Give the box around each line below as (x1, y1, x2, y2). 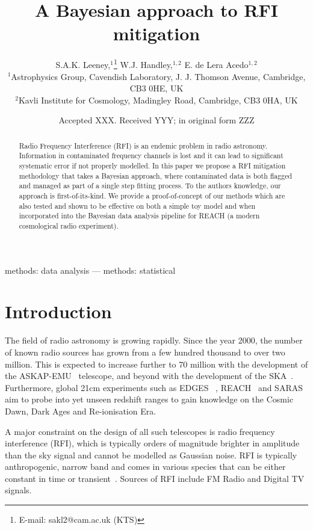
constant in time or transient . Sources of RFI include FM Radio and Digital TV (5, 472, 305, 484)
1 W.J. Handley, (113, 57, 173, 70)
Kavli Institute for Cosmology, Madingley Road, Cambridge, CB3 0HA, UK (18, 93, 298, 106)
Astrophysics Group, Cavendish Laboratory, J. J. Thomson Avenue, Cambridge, (11, 70, 306, 82)
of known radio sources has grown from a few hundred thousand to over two (5, 345, 285, 358)
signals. (5, 484, 32, 496)
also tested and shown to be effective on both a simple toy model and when (19, 200, 256, 211)
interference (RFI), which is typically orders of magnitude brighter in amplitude (5, 437, 300, 449)
